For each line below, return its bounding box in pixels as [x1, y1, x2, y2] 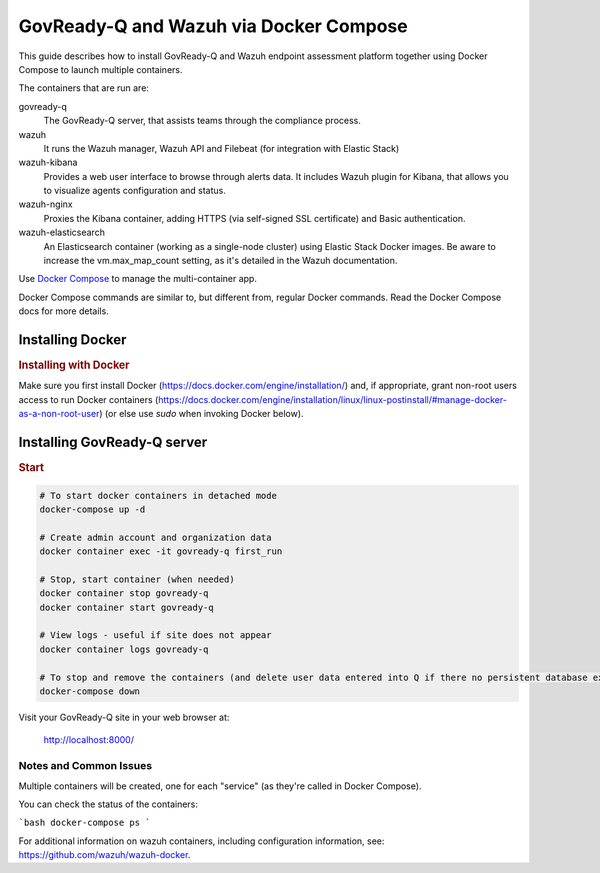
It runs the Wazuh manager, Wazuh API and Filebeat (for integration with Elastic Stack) [43, 142, 400, 154]
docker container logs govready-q [39, 643, 209, 655]
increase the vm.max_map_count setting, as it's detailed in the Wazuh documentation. [43, 255, 398, 267]
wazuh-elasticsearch [18, 226, 105, 239]
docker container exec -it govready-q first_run [39, 546, 283, 557]
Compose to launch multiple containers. [18, 63, 183, 75]
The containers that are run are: [18, 82, 150, 94]
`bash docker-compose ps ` [18, 817, 151, 829]
